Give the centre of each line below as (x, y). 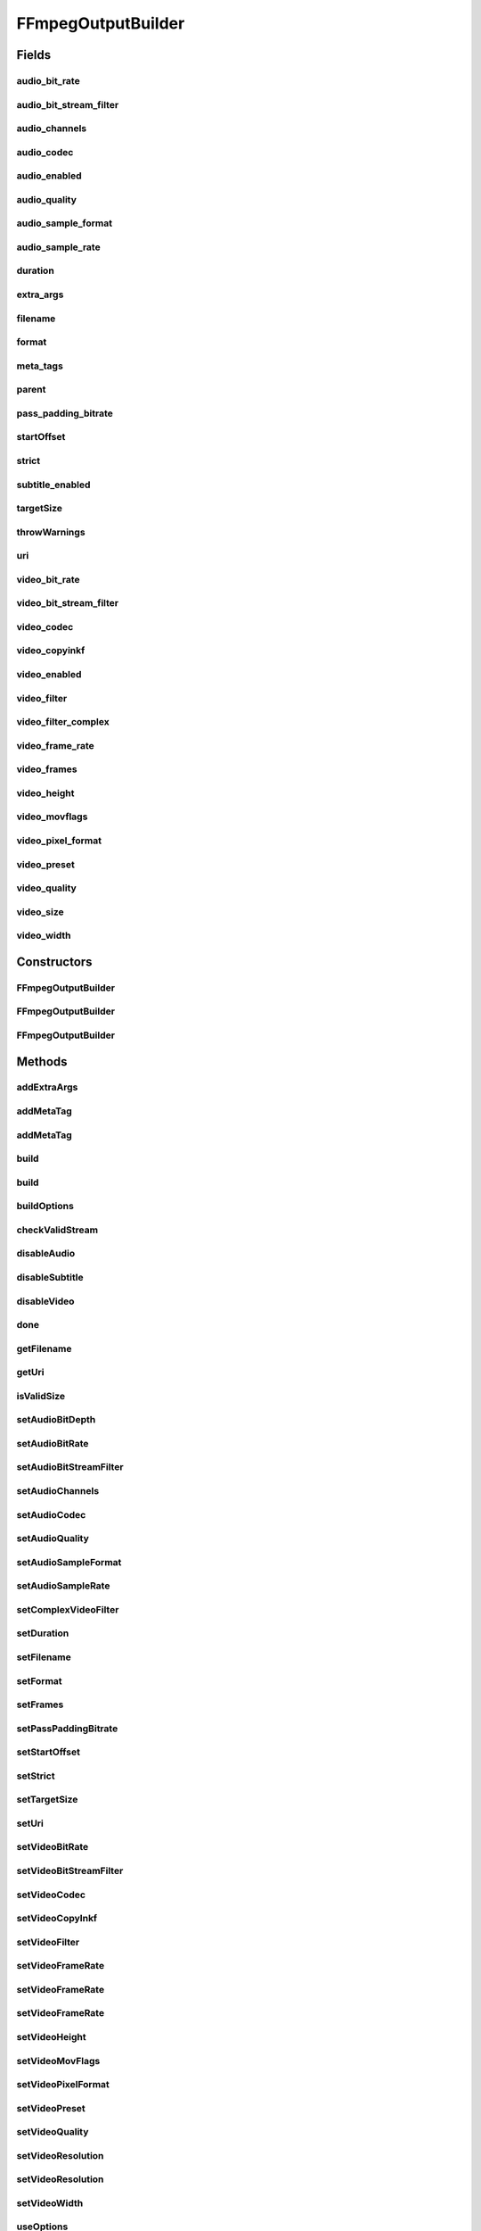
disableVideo (45, 1301)
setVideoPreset (51, 2108)
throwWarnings (51, 532)
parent (31, 390)
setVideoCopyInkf (57, 1919)
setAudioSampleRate (63, 1586)
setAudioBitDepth (56, 1420)
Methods (42, 1062)
